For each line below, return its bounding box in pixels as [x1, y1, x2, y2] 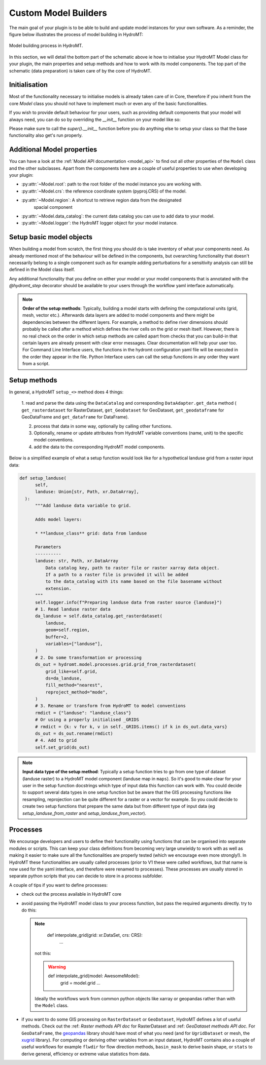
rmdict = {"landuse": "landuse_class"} [35, 710, 132, 716]
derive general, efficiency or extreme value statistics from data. [21, 1051, 150, 1057]
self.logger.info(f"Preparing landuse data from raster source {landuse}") [35, 600, 223, 605]
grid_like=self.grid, [45, 669, 98, 674]
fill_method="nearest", [45, 683, 103, 688]
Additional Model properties [9, 146, 97, 154]
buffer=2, [45, 634, 69, 640]
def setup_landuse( [19, 475, 66, 481]
